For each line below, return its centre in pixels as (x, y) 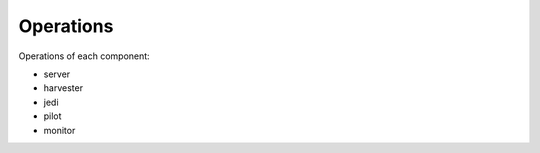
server (57, 74)
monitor (59, 130)
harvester (63, 88)
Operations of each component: (84, 56)
